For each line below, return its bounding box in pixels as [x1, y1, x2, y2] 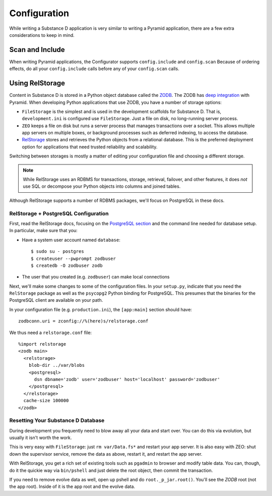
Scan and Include [9, 45, 65, 54]
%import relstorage [18, 341, 66, 347]
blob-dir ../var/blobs [28, 362, 85, 368]
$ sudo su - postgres [31, 249, 84, 254]
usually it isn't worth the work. [9, 434, 72, 441]
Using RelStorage [9, 79, 65, 88]
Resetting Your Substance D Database [9, 417, 105, 424]
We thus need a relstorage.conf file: [9, 329, 92, 336]
